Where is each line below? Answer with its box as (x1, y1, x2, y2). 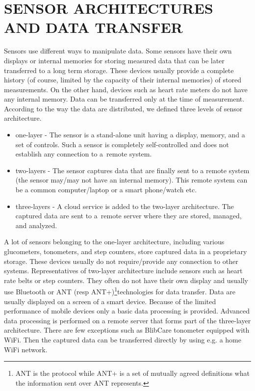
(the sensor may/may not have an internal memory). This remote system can (15, 175, 248, 185)
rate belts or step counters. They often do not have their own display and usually (4, 275, 248, 285)
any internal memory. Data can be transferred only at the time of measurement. (4, 94, 245, 104)
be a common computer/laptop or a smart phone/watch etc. (15, 184, 197, 195)
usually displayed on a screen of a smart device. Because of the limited (4, 296, 216, 306)
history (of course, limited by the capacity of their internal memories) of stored (4, 75, 241, 85)
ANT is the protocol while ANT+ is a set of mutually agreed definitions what (15, 368, 250, 378)
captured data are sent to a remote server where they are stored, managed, (15, 210, 242, 221)
